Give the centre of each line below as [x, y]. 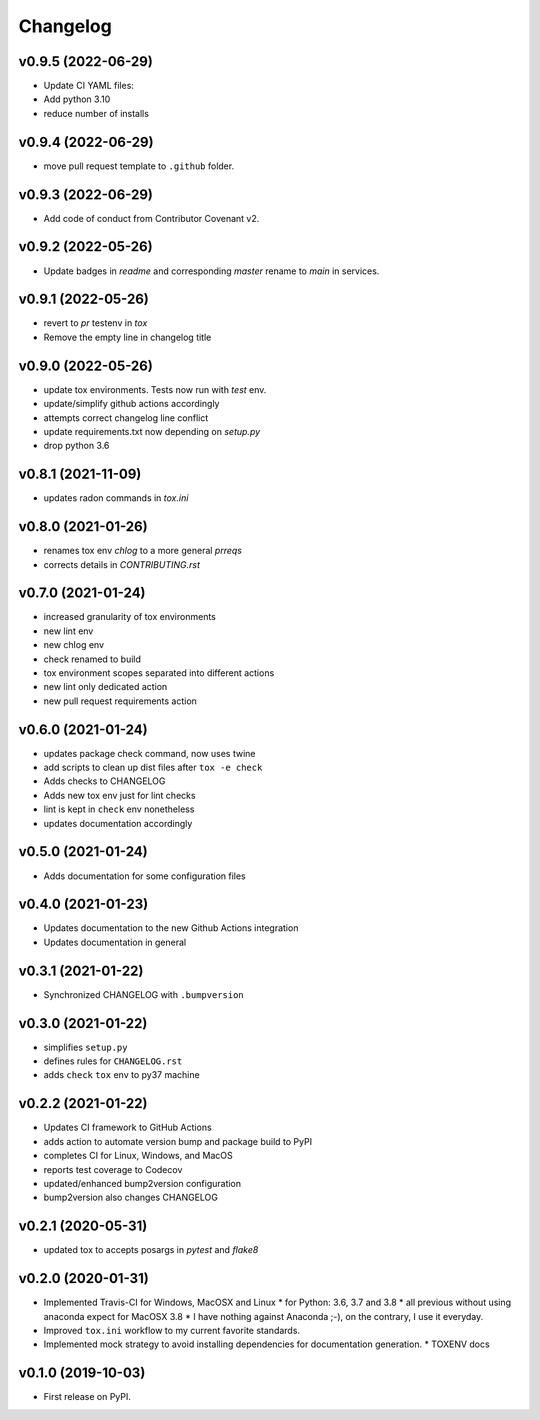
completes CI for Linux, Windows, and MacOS [138, 1156]
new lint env [68, 631]
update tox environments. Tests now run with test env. [155, 389]
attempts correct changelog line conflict [126, 417]
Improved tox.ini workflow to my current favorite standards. [171, 1330]
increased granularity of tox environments [130, 617]
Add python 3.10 [77, 99]
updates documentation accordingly [118, 823]
